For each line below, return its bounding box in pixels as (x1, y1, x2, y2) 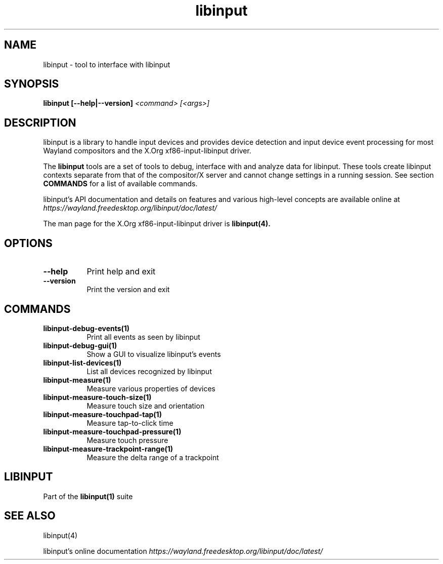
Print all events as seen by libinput (86, 332, 200, 341)
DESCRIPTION (4, 116, 76, 129)
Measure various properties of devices (86, 384, 215, 393)
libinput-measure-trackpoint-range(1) (43, 444, 173, 453)
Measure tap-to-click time (86, 418, 173, 427)
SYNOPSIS (4, 77, 59, 91)
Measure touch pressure (86, 435, 168, 445)
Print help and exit (86, 266, 156, 277)
